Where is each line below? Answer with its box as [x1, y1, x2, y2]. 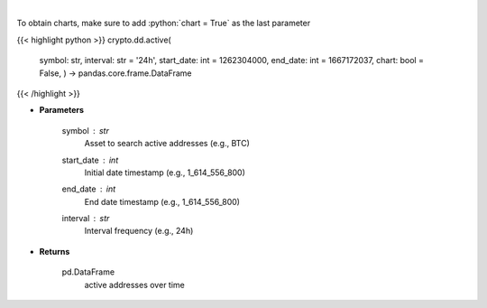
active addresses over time [84, 279, 185, 290]
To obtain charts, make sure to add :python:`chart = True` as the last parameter [16, 18, 311, 29]
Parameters [39, 105, 85, 116]
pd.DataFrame [61, 266, 115, 277]
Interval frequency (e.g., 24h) [84, 226, 194, 237]
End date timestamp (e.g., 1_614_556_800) [84, 196, 241, 207]
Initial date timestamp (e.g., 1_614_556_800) [84, 167, 245, 178]
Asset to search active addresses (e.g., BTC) [84, 138, 250, 149]
